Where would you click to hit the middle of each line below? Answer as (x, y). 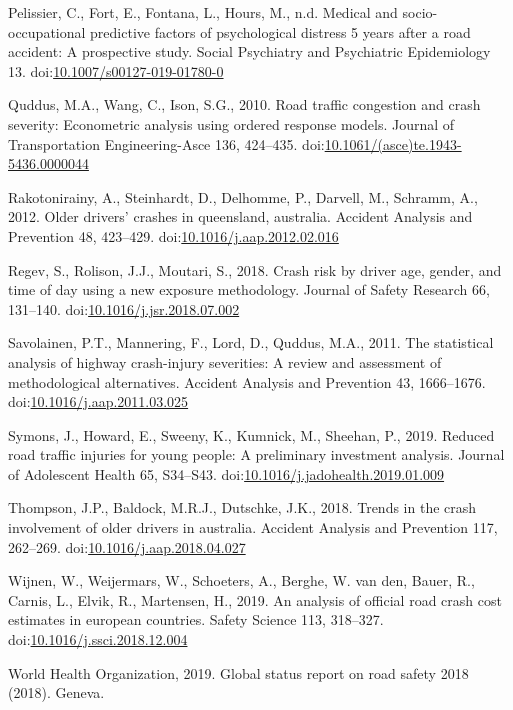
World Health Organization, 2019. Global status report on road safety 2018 (238, 672)
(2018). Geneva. (56, 692)
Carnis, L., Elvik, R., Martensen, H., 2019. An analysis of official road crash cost (255, 599)
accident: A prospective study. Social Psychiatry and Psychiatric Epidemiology (249, 51)
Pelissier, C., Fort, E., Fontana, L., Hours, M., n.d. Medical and (203, 12)
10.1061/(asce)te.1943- (393, 143)
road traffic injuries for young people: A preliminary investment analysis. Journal (256, 454)
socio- (420, 12)
